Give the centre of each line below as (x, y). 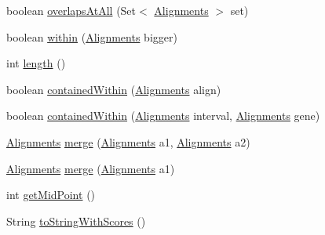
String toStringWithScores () (76, 221)
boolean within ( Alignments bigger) (92, 36)
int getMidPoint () (51, 195)
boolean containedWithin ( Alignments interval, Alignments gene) (163, 116)
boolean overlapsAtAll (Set (71, 10)
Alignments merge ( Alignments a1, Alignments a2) (128, 141)
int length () (36, 63)
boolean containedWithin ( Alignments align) (114, 89)
